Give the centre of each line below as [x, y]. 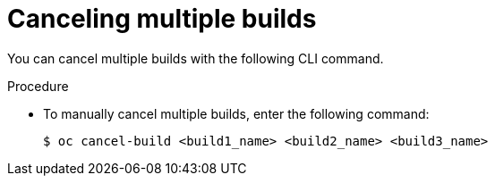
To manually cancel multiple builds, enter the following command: [236, 113]
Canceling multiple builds [162, 19]
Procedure [38, 86]
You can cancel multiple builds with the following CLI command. [196, 58]
